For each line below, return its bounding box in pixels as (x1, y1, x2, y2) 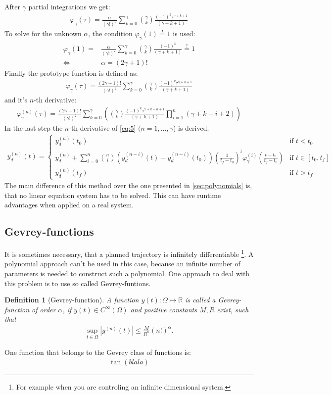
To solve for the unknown (4, 28, 82, 39)
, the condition (88, 28, 133, 39)
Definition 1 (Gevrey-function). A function (4, 295, 139, 305)
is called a (185, 295, 216, 305)
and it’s (4, 95, 27, 105)
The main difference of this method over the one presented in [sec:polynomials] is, (4, 180, 252, 191)
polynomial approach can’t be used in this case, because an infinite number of (4, 258, 240, 269)
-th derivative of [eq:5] (69, 122, 136, 133)
